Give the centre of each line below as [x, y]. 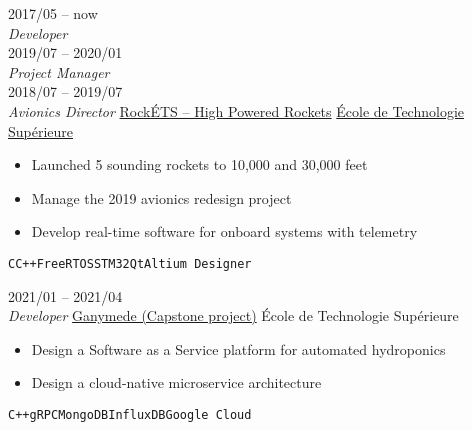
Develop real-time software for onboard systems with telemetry [224, 231]
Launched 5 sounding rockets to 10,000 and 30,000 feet [199, 164]
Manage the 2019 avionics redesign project [161, 197]
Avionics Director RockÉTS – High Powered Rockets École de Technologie [236, 110]
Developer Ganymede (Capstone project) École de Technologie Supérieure [233, 315]
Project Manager [59, 71]
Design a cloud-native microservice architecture [176, 382]
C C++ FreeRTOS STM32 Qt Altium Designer [130, 263]
